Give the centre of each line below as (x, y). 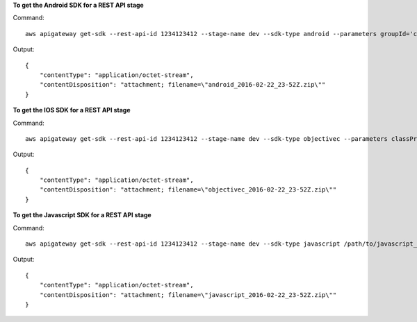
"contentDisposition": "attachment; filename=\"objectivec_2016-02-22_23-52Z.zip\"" (188, 190)
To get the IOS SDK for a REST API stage (72, 110)
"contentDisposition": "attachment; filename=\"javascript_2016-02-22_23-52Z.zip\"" (188, 295)
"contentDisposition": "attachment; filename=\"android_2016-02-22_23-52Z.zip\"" (182, 85)
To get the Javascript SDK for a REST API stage (82, 215)
